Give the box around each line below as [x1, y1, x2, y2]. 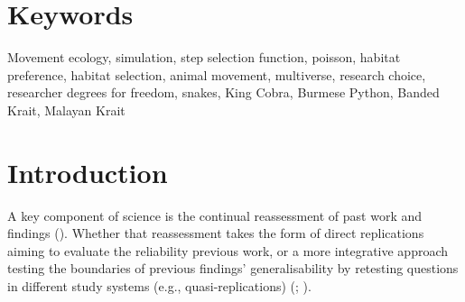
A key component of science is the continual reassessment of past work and [7, 206, 423, 224]
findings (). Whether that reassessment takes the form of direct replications [7, 224, 424, 243]
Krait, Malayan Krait [7, 100, 126, 119]
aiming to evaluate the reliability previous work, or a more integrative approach [7, 241, 449, 260]
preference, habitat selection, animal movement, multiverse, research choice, [7, 65, 426, 84]
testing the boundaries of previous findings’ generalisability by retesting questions [7, 259, 459, 278]
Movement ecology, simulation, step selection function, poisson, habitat [7, 48, 401, 67]
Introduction [7, 153, 168, 190]
